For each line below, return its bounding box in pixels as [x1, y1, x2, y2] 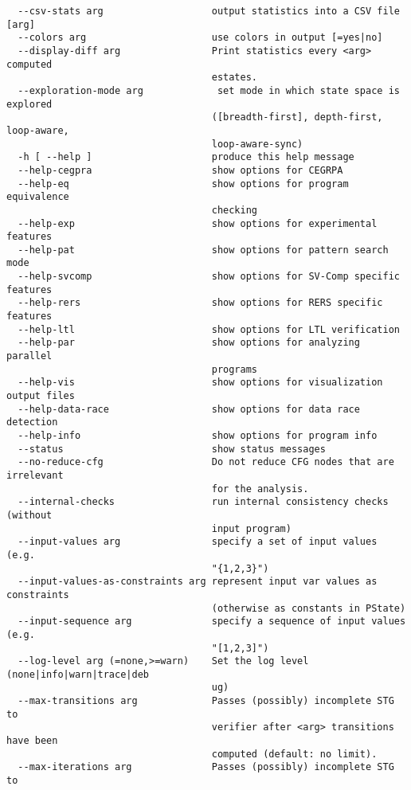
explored [6, 98, 53, 110]
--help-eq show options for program [18, 178, 349, 190]
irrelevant [6, 469, 64, 481]
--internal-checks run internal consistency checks [18, 496, 389, 508]
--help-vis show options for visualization [18, 377, 383, 389]
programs [211, 363, 257, 375]
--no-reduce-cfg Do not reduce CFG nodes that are [18, 456, 394, 468]
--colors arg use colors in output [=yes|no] [18, 32, 383, 44]
